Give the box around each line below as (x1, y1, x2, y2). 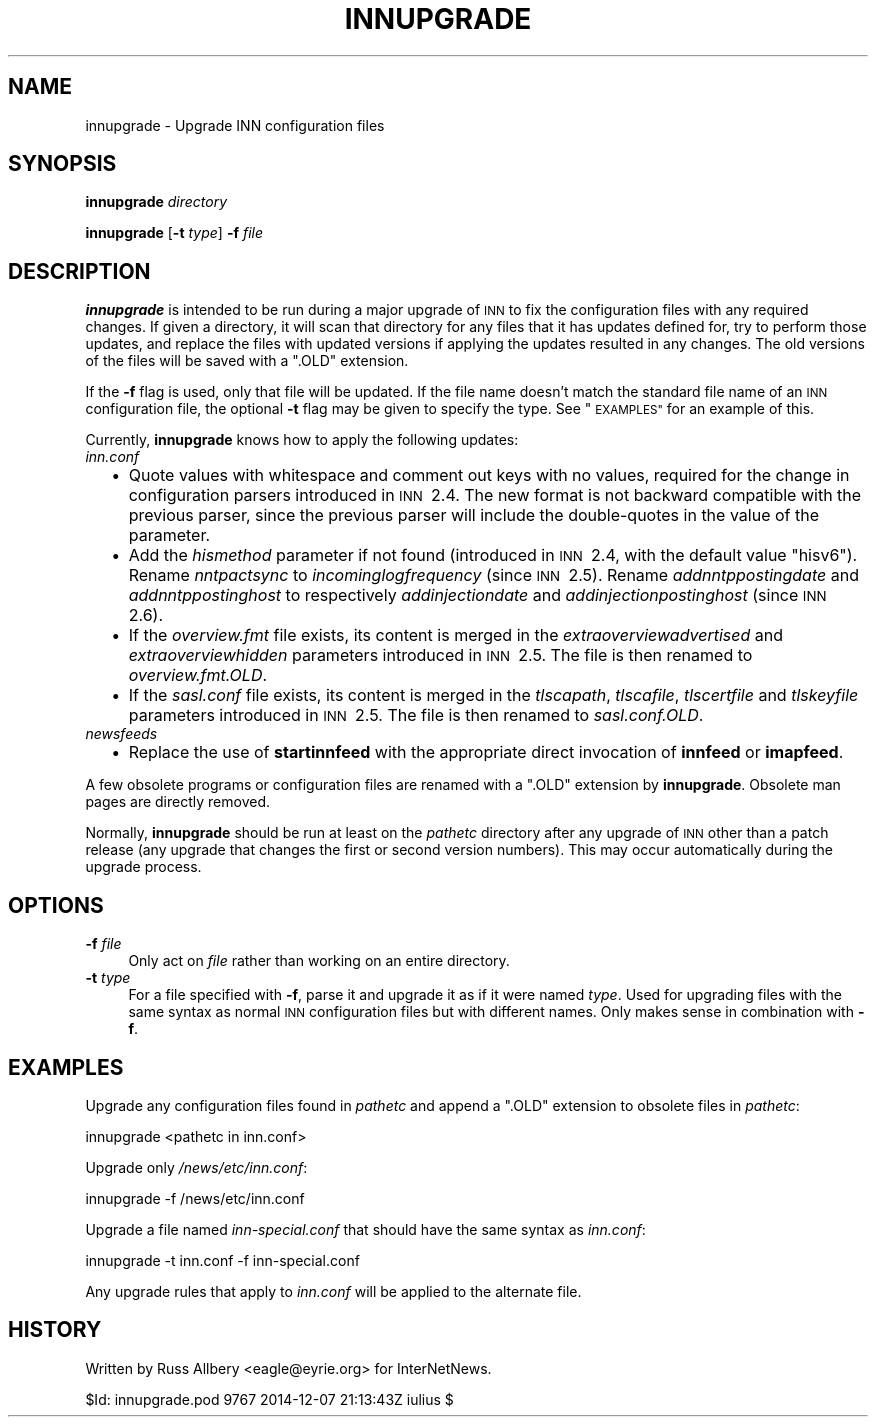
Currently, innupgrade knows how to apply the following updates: (85, 431, 519, 449)
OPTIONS (8, 892, 104, 918)
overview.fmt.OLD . (128, 665, 268, 686)
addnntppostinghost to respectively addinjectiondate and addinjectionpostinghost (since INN (128, 585, 827, 606)
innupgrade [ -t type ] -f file (85, 224, 264, 242)
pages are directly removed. (85, 793, 270, 811)
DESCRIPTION (8, 258, 151, 284)
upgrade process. (85, 858, 202, 876)
